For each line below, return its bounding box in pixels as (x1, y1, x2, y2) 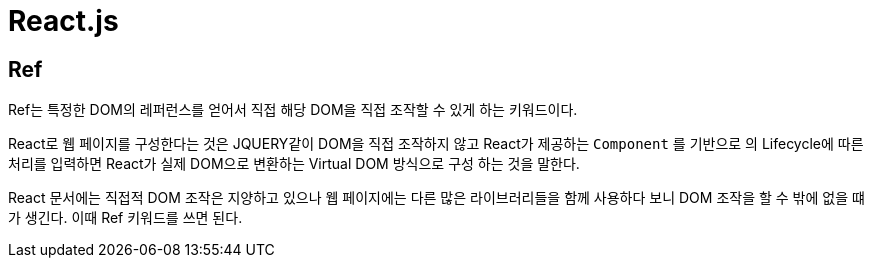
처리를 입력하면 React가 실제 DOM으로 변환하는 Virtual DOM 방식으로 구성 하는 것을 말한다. (8, 155, 580, 173)
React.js (8, 4, 119, 38)
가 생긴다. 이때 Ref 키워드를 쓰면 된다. (8, 209, 243, 227)
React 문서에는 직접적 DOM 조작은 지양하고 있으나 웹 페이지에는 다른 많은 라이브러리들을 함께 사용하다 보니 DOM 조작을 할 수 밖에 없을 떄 (8, 189, 865, 207)
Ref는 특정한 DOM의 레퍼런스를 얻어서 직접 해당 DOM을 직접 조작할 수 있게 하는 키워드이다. (8, 101, 578, 119)
